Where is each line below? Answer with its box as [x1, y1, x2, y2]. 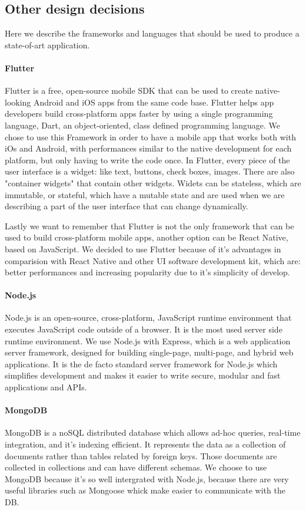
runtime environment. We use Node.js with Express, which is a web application [5, 334, 291, 347]
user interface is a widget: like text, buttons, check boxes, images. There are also [5, 165, 295, 177]
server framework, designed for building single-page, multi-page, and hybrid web [5, 346, 294, 358]
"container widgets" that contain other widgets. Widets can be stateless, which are [5, 176, 301, 189]
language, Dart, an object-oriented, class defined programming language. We [5, 119, 280, 131]
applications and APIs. [5, 381, 87, 393]
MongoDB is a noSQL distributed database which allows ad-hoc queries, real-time [5, 426, 301, 439]
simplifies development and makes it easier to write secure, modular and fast [5, 369, 281, 381]
